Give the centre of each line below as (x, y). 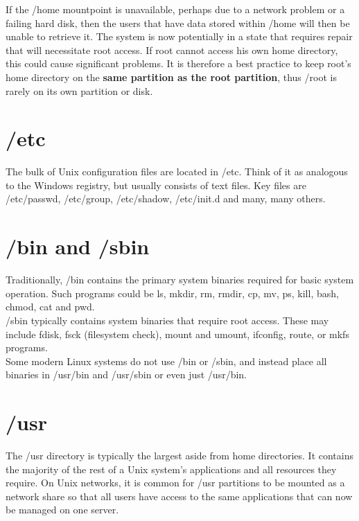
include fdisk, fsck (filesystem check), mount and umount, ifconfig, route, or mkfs (177, 334)
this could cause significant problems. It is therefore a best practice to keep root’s (178, 63)
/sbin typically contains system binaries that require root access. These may (167, 320)
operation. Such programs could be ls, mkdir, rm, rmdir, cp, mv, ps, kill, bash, (172, 293)
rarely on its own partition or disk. (79, 90)
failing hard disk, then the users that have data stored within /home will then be (178, 23)
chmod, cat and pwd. (50, 307)
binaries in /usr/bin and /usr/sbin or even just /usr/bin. (126, 374)
